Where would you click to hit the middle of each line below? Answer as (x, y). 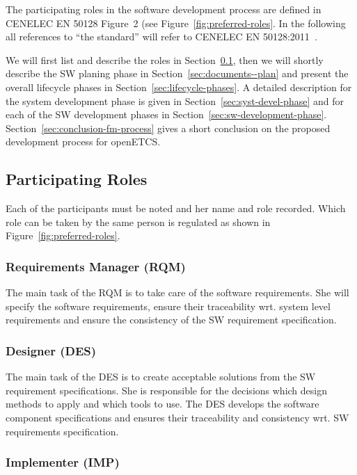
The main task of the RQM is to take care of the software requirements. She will (177, 292)
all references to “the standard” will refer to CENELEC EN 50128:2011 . (161, 37)
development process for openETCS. (83, 142)
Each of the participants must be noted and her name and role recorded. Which (176, 208)
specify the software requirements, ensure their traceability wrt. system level (168, 306)
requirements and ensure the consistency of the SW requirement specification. (171, 320)
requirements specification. (62, 431)
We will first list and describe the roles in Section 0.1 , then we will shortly (165, 59)
